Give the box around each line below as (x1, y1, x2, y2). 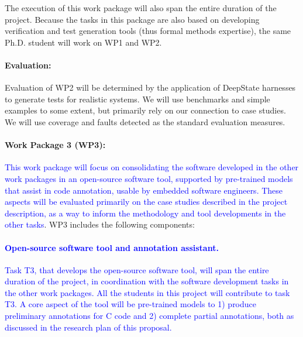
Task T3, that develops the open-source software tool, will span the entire (5, 263, 269, 276)
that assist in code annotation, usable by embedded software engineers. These (5, 184, 283, 196)
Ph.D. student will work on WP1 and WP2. (5, 36, 162, 48)
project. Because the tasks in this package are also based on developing (5, 13, 260, 25)
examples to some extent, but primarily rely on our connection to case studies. (5, 104, 286, 116)
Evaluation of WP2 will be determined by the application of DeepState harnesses (5, 81, 296, 94)
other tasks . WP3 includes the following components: (5, 218, 195, 231)
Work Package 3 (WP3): (5, 139, 106, 151)
